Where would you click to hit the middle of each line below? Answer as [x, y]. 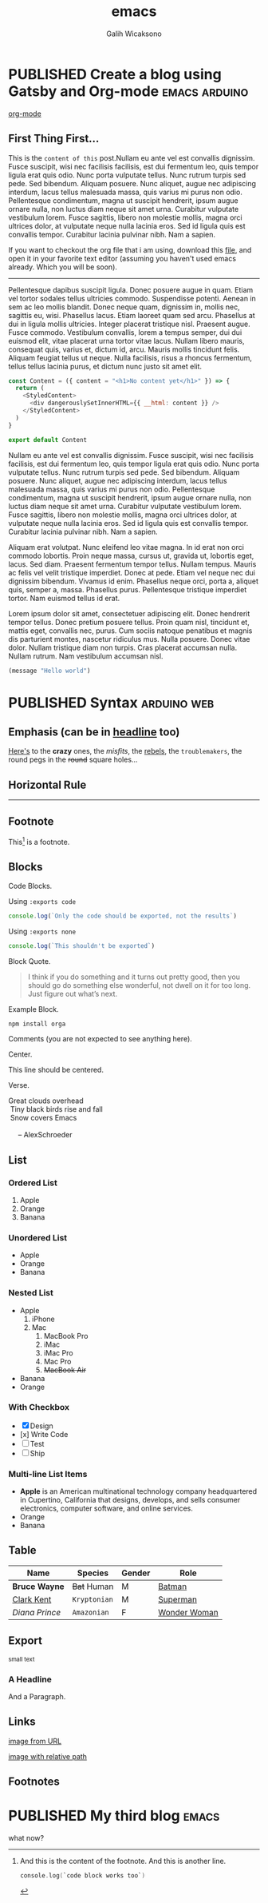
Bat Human [93, 1586]
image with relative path [48, 1756]
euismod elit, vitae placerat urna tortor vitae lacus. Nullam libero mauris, [126, 340]
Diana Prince [37, 1612]
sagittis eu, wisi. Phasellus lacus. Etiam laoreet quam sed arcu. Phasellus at [132, 315]
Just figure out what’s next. [73, 994]
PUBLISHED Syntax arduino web [111, 703]
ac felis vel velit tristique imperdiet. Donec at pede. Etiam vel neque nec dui [132, 572]
